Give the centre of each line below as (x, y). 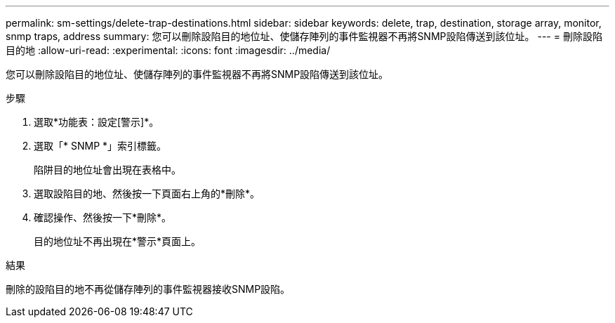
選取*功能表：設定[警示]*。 (97, 122)
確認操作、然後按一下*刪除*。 (103, 217)
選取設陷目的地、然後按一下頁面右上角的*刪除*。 (147, 193)
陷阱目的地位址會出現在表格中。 (107, 170)
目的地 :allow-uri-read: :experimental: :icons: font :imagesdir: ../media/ (168, 50)
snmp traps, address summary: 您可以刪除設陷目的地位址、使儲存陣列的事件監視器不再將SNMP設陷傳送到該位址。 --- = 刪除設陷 (304, 36)
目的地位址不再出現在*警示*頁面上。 (118, 241)
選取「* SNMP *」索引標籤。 (100, 146)
